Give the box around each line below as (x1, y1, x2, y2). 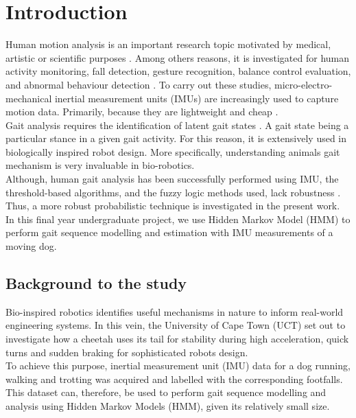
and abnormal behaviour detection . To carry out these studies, (5, 77, 272, 91)
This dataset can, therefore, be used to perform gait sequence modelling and (5, 385, 327, 399)
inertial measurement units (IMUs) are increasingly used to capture (54, 91, 339, 105)
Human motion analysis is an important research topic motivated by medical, (5, 37, 331, 51)
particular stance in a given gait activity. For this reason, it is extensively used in (5, 131, 347, 146)
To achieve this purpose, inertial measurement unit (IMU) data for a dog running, (5, 358, 351, 373)
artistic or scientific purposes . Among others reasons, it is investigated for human (5, 50, 350, 65)
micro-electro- (274, 77, 333, 91)
